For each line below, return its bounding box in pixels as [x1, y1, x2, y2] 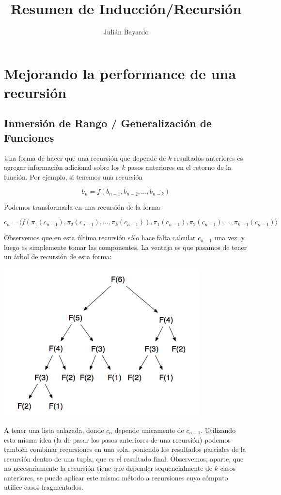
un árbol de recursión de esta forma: [4, 251, 111, 262]
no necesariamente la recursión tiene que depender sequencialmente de [4, 463, 213, 473]
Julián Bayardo [103, 27, 149, 37]
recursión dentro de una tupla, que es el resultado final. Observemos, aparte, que [4, 453, 244, 463]
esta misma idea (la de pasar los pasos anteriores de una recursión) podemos [4, 434, 231, 445]
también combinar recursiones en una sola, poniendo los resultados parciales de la [4, 444, 246, 454]
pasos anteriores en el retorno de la [127, 162, 232, 172]
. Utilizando [201, 425, 236, 435]
